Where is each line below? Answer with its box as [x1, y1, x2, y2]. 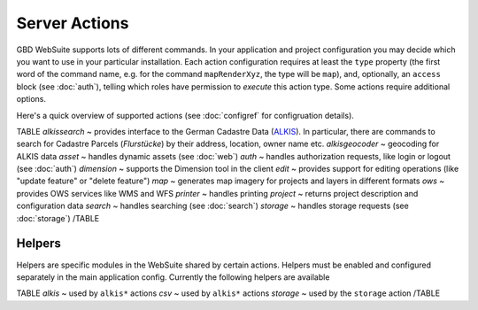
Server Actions [16, 13, 129, 33]
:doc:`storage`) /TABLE [16, 213, 100, 223]
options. [16, 94, 47, 105]
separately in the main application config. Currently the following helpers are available [16, 271, 330, 283]
